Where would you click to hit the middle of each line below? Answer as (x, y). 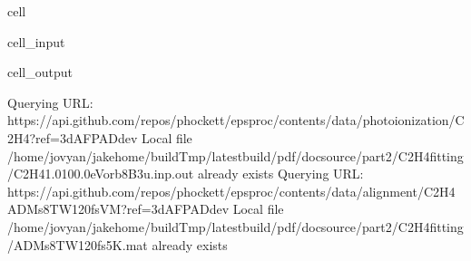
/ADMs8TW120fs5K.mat (78, 244)
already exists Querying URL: (280, 174)
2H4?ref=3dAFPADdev (73, 137)
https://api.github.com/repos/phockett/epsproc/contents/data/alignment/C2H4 (231, 191)
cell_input (36, 41)
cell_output (40, 72)
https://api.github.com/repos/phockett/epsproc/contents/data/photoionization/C (236, 120)
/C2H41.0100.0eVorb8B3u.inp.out (101, 174)
